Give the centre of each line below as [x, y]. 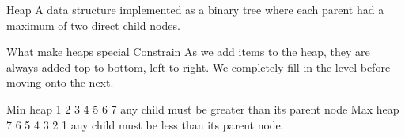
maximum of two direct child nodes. [93, 25]
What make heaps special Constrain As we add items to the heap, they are [188, 52]
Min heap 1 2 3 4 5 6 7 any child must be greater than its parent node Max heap [203, 108]
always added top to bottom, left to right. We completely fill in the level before [199, 67]
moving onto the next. [60, 82]
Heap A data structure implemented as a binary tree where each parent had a [195, 9]
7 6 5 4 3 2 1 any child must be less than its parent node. [145, 124]
